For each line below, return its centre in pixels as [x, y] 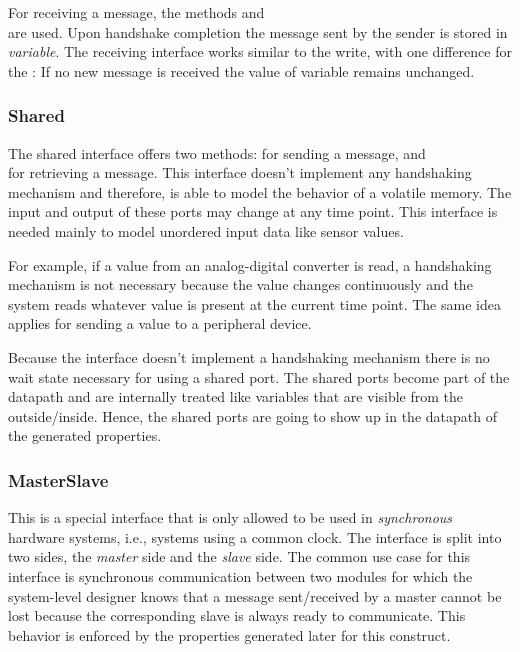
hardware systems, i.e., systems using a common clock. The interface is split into [255, 536]
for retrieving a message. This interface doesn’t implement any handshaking [240, 172]
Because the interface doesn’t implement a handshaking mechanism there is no [249, 356]
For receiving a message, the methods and [136, 12]
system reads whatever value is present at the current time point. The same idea [254, 303]
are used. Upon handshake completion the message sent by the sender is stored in [258, 31]
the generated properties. [85, 435]
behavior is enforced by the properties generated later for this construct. [229, 634]
